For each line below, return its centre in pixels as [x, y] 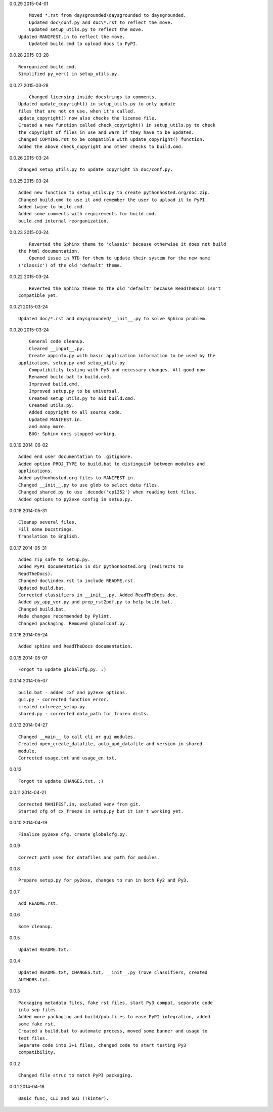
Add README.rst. [38, 904]
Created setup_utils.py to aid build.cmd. [82, 398]
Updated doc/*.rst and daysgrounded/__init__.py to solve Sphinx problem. [113, 318]
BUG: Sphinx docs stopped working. [73, 434]
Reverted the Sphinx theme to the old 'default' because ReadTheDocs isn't [125, 288]
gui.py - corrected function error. [64, 700]
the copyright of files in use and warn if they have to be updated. [106, 132]
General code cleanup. [57, 341]
